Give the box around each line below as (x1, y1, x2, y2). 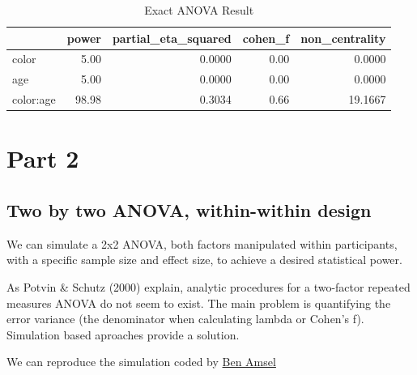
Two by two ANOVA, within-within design (6, 197, 372, 222)
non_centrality (300, 29, 386, 46)
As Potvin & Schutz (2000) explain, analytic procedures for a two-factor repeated (6, 278, 411, 295)
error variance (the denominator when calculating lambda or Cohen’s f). (6, 310, 364, 327)
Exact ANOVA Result (144, 2, 254, 18)
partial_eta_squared (112, 29, 232, 46)
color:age (12, 91, 56, 108)
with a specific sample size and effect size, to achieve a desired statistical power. (6, 251, 402, 268)
